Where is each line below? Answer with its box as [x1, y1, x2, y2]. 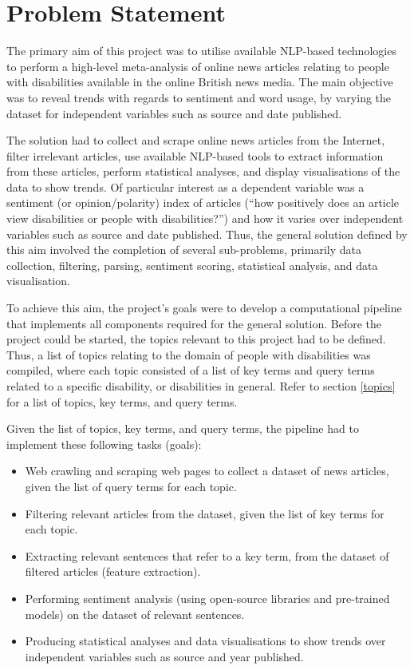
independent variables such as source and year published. [25, 648, 304, 664]
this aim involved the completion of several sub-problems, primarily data [6, 241, 361, 258]
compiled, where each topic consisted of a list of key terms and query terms [6, 362, 375, 379]
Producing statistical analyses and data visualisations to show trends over [25, 632, 386, 649]
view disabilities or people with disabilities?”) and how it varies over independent [6, 210, 404, 227]
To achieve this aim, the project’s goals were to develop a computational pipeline [6, 299, 402, 316]
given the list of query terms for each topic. [25, 478, 237, 494]
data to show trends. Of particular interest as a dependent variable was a [6, 178, 365, 195]
